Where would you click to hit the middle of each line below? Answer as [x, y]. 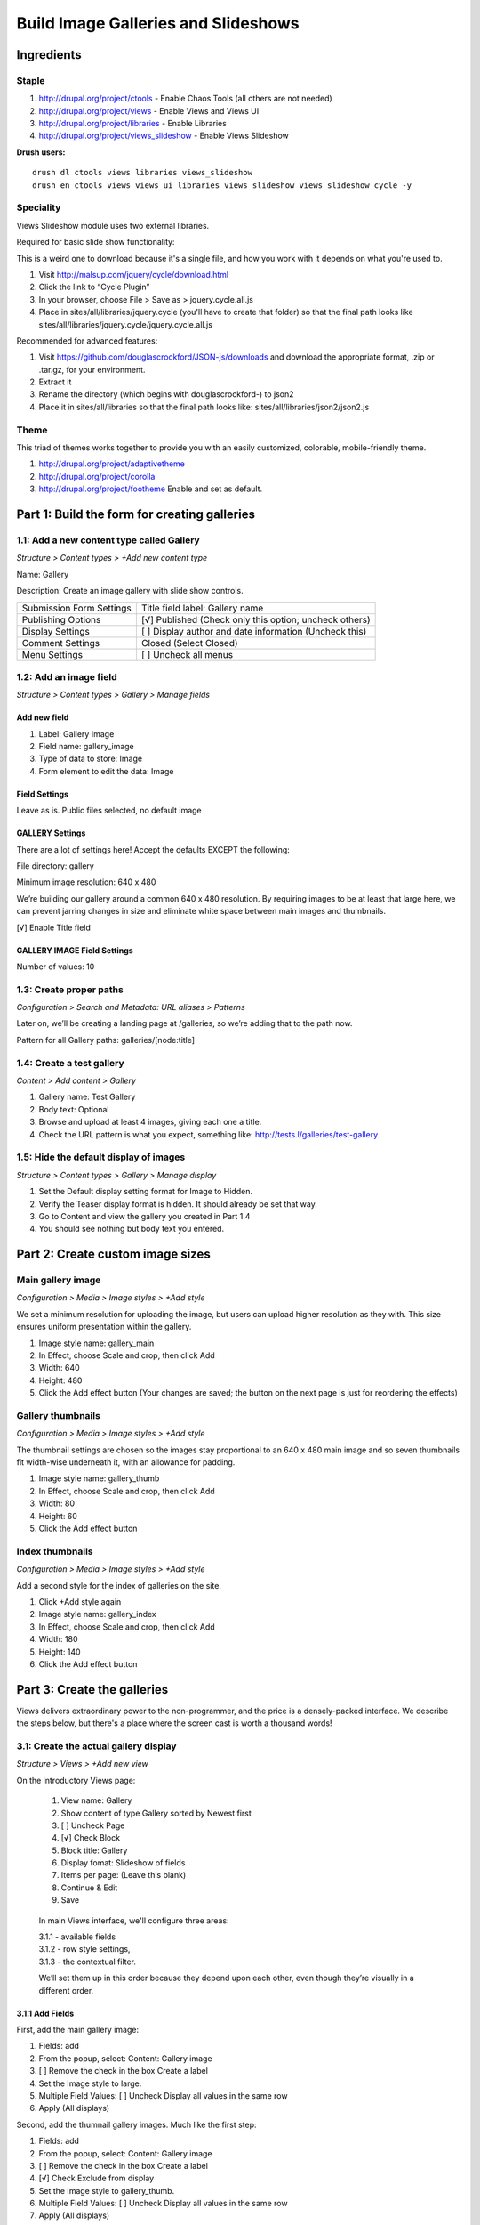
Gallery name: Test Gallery [87, 1097]
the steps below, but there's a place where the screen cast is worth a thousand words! [174, 1723]
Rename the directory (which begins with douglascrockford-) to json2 [166, 394]
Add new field [43, 717]
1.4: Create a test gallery [70, 1063]
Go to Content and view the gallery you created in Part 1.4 [144, 1216]
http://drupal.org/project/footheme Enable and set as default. [150, 489]
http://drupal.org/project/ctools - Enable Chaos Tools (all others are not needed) [185, 99]
